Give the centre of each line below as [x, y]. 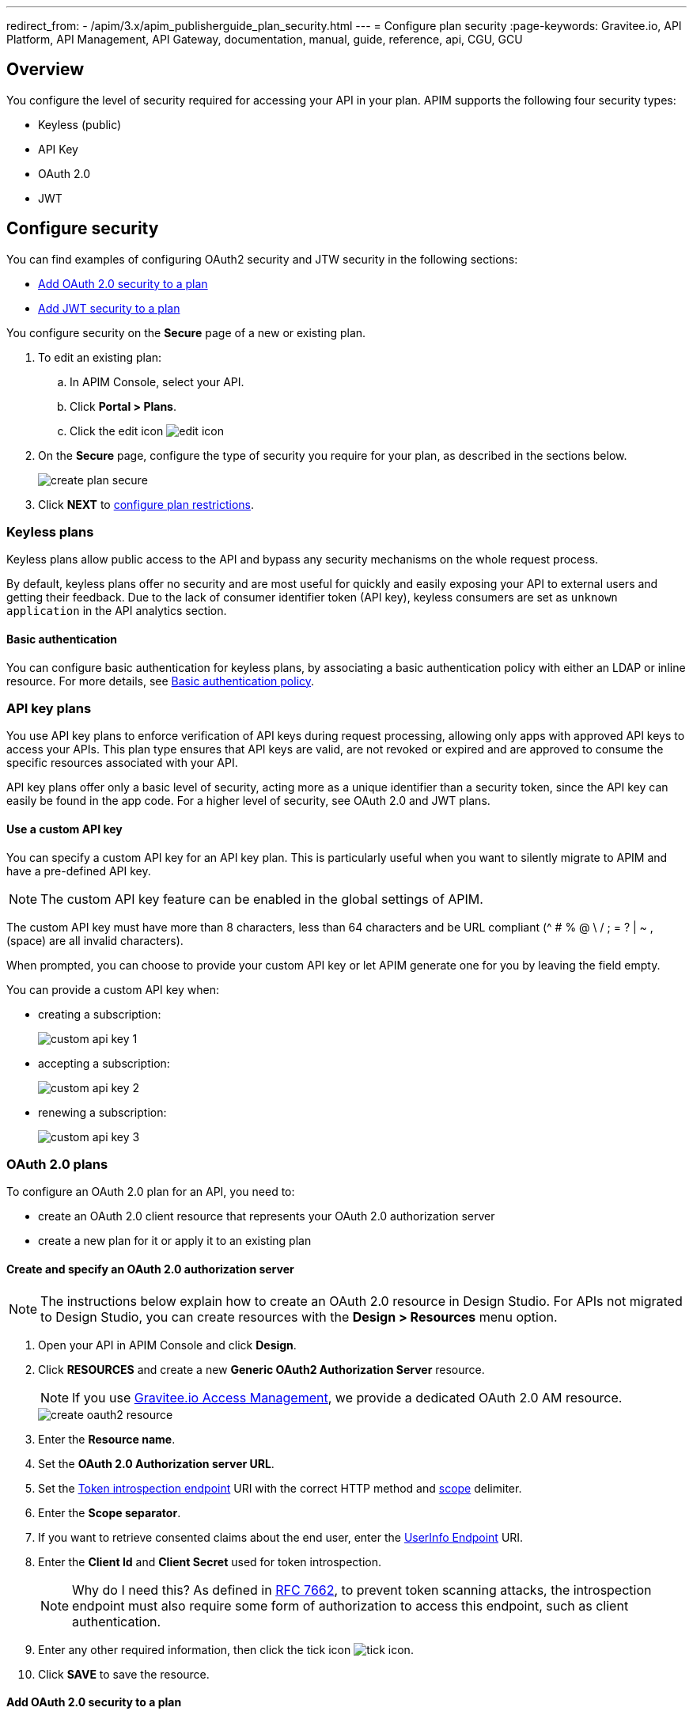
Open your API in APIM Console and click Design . [167, 1345]
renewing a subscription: [102, 1112]
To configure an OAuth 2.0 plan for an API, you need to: [151, 1192]
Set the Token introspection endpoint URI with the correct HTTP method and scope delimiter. [280, 1488]
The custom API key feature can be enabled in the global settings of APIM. [262, 899]
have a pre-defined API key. [79, 871]
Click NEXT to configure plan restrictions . [146, 504]
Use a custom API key [64, 829]
